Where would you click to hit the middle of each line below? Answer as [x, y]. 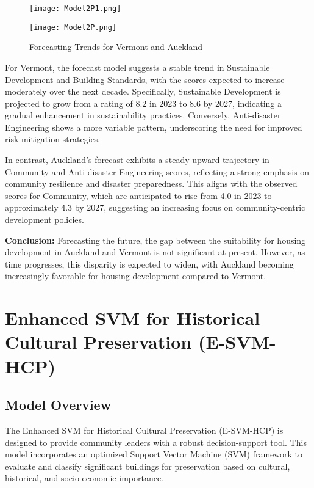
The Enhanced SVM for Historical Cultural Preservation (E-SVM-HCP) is [144, 430]
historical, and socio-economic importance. [84, 478]
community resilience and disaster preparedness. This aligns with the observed [151, 184]
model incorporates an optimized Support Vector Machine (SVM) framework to [154, 454]
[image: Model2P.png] [73, 27]
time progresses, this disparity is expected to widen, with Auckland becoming [149, 264]
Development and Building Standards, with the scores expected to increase [145, 79]
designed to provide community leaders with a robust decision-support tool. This [156, 442]
